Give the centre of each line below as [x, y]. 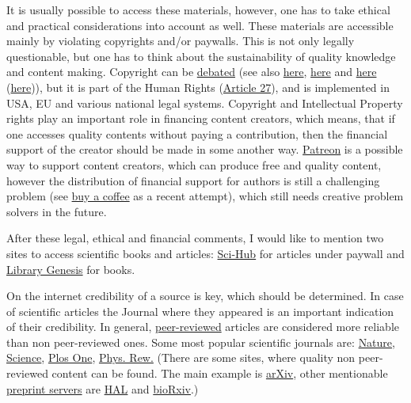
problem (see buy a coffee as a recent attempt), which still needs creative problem [205, 196]
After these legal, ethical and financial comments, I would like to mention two [195, 238]
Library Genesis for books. [71, 269]
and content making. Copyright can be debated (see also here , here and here [192, 72]
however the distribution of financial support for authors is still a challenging [193, 180]
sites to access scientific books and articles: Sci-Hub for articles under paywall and [205, 253]
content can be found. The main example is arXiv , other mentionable [220, 373]
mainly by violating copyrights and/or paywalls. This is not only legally [181, 41]
